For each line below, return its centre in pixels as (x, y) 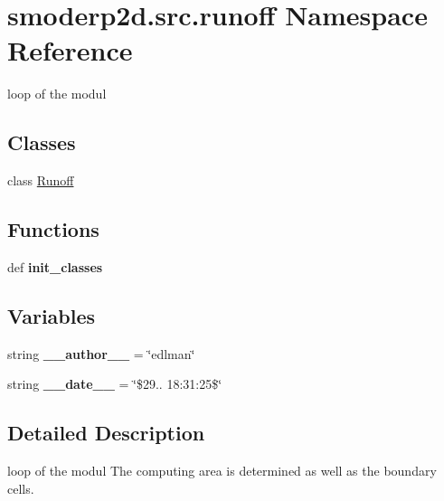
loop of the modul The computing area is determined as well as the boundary (222, 471)
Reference (70, 50)
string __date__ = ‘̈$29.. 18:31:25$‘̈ (115, 384)
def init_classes (55, 266)
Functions (53, 229)
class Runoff (41, 180)
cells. (21, 488)
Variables (52, 315)
